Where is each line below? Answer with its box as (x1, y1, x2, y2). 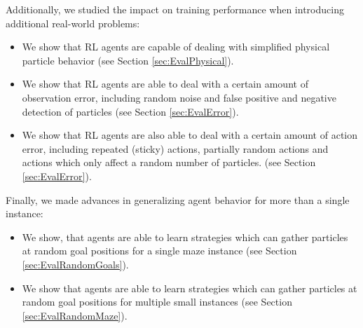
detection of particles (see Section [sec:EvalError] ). (22, 104, 239, 118)
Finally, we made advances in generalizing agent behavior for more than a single (6, 192, 350, 207)
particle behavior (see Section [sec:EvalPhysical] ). (22, 53, 234, 67)
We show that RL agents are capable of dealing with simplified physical (22, 39, 330, 54)
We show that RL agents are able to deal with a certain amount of (22, 76, 308, 91)
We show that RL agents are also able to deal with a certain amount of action (22, 128, 358, 142)
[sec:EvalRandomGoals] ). (22, 257, 129, 271)
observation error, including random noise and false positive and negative (22, 90, 336, 104)
